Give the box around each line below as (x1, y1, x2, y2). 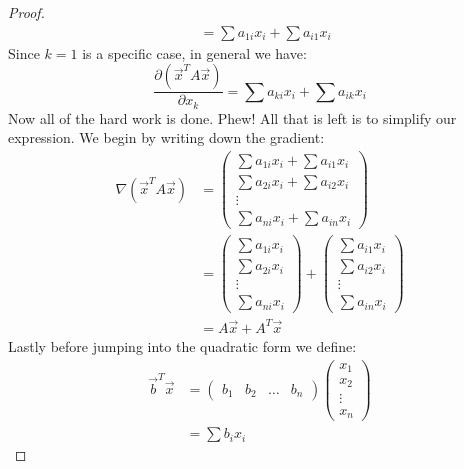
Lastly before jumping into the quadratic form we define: (8, 335, 357, 356)
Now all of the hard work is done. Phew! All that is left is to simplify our (8, 107, 457, 128)
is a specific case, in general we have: (82, 42, 307, 63)
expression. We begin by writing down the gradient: (8, 127, 325, 148)
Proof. (8, 2, 45, 22)
